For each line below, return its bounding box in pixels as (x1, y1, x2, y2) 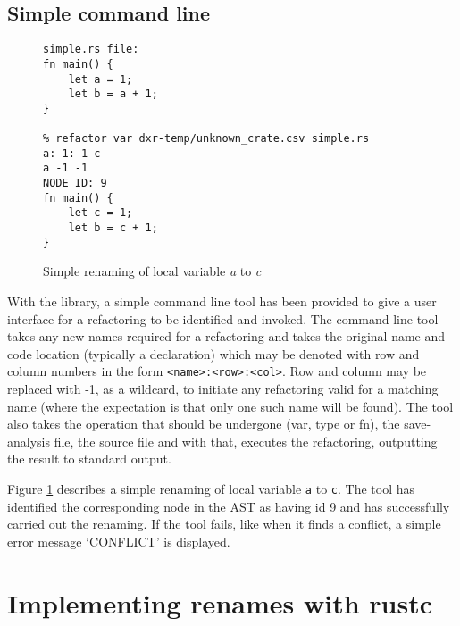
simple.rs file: (43, 43, 139, 56)
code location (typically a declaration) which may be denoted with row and (7, 344, 420, 363)
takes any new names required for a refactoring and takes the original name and (7, 327, 446, 346)
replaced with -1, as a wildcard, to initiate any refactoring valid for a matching (7, 380, 439, 398)
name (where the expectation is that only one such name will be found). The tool (7, 396, 454, 415)
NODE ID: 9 (43, 177, 107, 190)
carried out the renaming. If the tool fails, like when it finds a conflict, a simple (7, 514, 441, 533)
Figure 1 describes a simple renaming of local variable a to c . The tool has (7, 479, 415, 497)
